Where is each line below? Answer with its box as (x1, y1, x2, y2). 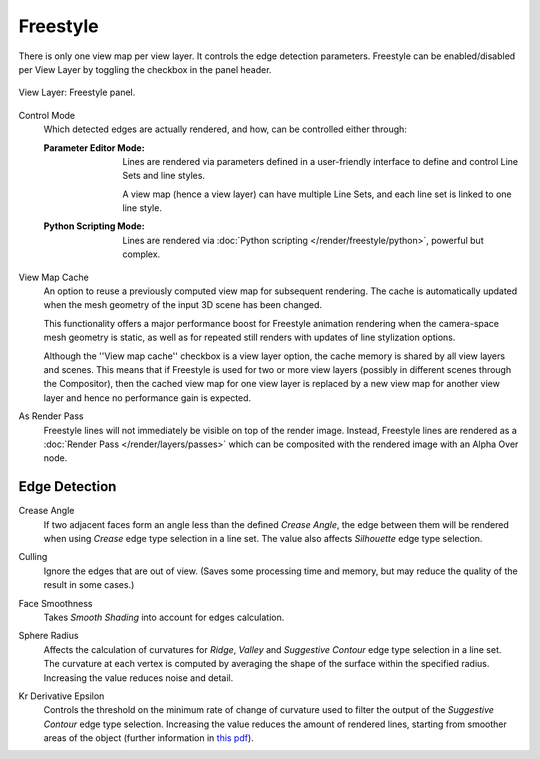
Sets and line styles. (122, 170, 205, 182)
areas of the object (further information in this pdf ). (43, 732, 254, 744)
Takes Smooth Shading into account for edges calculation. (43, 611, 285, 623)
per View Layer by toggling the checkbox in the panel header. (18, 63, 272, 75)
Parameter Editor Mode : (43, 141, 145, 154)
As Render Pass (18, 410, 84, 422)
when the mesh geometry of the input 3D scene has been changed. (43, 299, 322, 311)
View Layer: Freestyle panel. (18, 86, 136, 99)
